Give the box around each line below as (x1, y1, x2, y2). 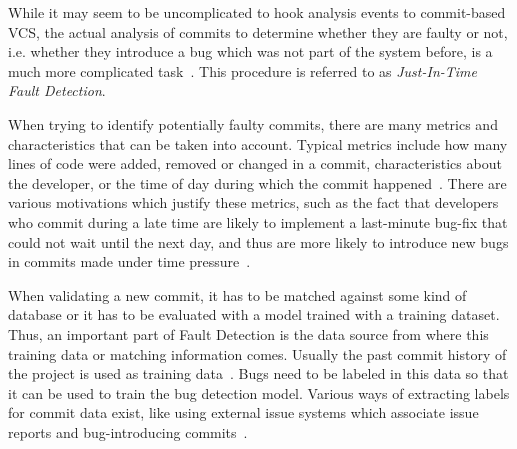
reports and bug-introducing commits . (8, 421, 248, 442)
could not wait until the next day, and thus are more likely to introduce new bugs (8, 231, 509, 252)
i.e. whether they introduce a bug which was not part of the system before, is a (8, 41, 493, 62)
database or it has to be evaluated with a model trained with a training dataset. (8, 304, 500, 325)
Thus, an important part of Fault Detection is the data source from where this (8, 323, 489, 344)
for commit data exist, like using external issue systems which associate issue (8, 402, 479, 423)
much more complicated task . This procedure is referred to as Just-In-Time (8, 60, 477, 81)
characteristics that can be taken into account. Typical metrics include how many (8, 133, 508, 154)
